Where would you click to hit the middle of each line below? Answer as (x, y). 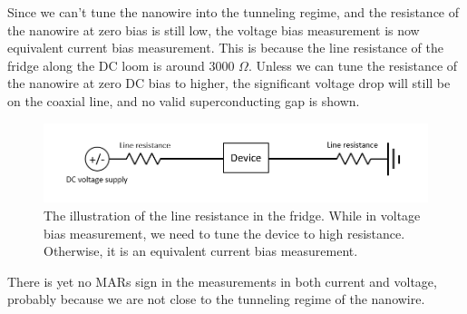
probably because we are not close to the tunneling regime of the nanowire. (216, 299)
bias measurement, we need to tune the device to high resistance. (224, 233)
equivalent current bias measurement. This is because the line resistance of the (225, 48)
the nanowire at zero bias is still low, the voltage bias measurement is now (214, 29)
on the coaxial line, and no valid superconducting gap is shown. (184, 100)
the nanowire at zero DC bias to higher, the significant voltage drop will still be (229, 83)
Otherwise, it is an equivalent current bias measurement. (201, 251)
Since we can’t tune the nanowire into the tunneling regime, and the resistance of (233, 12)
